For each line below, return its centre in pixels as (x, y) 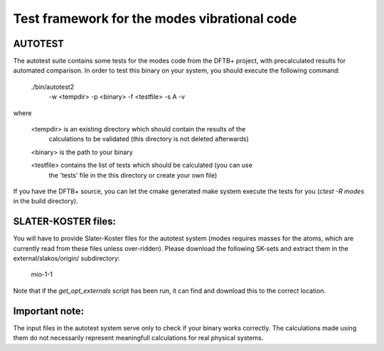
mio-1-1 (42, 274)
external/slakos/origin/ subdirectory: (66, 259)
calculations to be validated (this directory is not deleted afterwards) (149, 139)
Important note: (49, 311)
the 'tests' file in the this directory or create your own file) (133, 175)
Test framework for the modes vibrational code (155, 18)
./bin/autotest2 (53, 87)
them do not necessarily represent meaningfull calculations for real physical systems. (138, 338)
